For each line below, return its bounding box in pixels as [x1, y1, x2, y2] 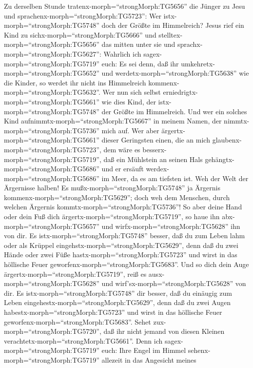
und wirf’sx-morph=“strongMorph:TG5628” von [101, 278, 246, 288]
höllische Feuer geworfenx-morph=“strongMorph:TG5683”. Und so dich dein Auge [4, 259, 249, 269]
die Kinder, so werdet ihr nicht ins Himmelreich [4, 77, 146, 87]
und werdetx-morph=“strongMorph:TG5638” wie [101, 68, 249, 78]
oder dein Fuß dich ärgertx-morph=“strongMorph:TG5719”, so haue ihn [4, 211, 220, 222]
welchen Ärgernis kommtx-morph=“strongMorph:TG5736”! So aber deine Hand [4, 202, 242, 212]
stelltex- [158, 29, 183, 40]
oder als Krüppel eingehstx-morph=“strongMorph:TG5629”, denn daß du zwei [4, 240, 238, 250]
